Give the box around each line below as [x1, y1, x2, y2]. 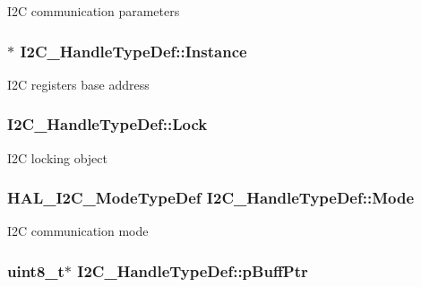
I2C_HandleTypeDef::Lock [7, 113, 208, 135]
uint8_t [7, 259, 64, 282]
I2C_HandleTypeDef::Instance [20, 39, 247, 62]
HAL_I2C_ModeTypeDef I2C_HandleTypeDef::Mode [7, 187, 415, 209]
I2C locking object [7, 148, 107, 167]
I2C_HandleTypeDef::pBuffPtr [77, 259, 308, 282]
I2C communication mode [7, 222, 149, 240]
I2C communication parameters [7, 2, 180, 20]
